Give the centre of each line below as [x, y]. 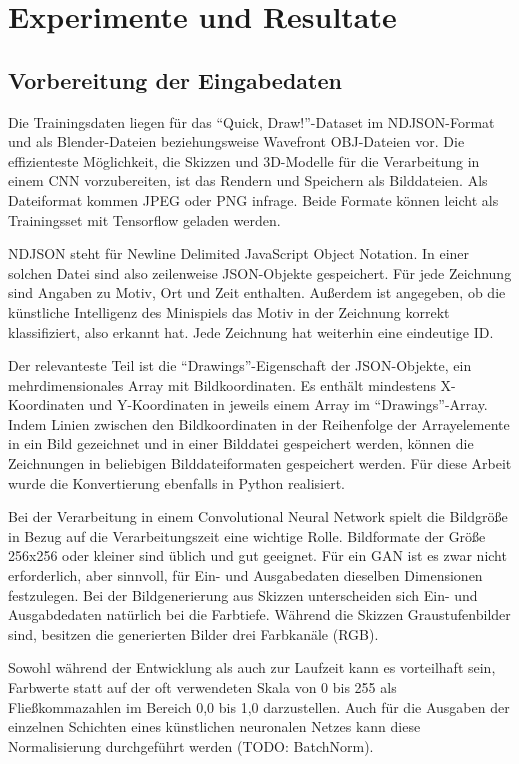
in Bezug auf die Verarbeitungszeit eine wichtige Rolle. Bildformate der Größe [247, 535]
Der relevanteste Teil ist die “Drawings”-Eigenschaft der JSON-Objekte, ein [240, 365]
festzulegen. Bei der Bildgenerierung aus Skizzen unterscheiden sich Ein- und [243, 594]
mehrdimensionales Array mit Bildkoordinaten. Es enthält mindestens [222, 384]
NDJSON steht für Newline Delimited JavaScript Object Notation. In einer [239, 253]
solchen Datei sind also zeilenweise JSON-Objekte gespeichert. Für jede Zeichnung [260, 272]
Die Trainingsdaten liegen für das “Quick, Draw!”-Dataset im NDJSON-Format [251, 121]
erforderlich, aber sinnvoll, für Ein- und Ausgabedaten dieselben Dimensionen [245, 575]
